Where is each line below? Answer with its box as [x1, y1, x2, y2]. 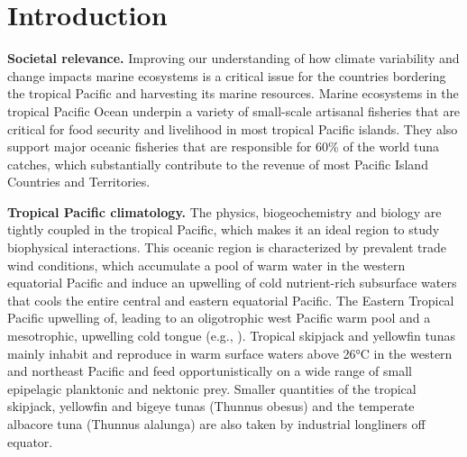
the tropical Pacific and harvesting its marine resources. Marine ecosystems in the [7, 84, 459, 103]
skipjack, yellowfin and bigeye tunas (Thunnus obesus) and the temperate [7, 397, 415, 416]
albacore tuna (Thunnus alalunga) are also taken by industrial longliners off [7, 415, 426, 433]
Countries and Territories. [7, 172, 151, 191]
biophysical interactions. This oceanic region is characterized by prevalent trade [7, 238, 447, 257]
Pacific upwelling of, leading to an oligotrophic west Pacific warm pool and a [7, 308, 431, 327]
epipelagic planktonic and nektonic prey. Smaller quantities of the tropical [7, 379, 417, 398]
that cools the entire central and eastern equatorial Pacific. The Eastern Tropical [7, 290, 454, 309]
